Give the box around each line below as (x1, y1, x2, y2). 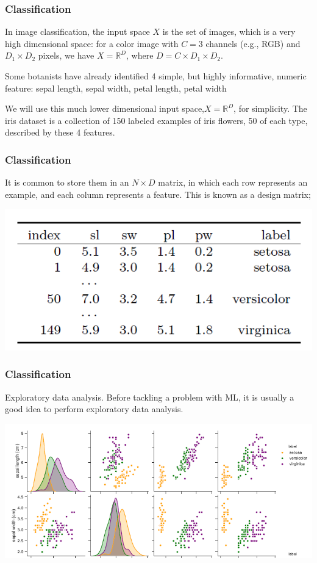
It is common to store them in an (5, 176, 129, 189)
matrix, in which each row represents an (158, 176, 308, 189)
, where (126, 49, 154, 62)
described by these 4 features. (5, 126, 115, 139)
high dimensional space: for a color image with (5, 37, 179, 49)
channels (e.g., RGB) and (205, 37, 301, 49)
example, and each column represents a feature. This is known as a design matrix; (5, 187, 311, 200)
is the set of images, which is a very (162, 25, 296, 38)
